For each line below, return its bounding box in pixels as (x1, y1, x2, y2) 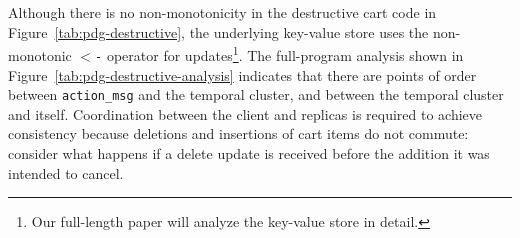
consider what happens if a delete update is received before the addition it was (8, 142, 490, 163)
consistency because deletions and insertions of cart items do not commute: (8, 123, 469, 144)
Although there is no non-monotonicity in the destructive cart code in (8, 2, 437, 22)
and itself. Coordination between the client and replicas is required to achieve (8, 103, 483, 124)
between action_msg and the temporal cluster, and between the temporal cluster (8, 84, 504, 105)
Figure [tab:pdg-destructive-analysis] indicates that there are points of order (8, 64, 477, 85)
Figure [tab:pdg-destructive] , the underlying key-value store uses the (8, 21, 429, 42)
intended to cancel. (8, 162, 124, 183)
